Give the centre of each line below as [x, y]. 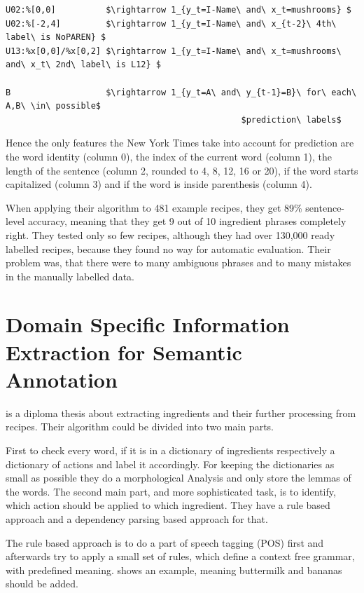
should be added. [42, 584]
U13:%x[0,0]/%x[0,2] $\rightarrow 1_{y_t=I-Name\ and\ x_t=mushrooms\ [174, 51]
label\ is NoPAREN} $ [56, 38]
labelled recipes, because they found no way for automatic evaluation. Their [168, 248]
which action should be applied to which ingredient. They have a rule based [168, 505]
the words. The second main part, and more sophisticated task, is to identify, [171, 491]
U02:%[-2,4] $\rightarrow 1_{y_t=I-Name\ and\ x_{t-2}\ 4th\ [171, 23]
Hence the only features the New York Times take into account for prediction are [180, 143]
